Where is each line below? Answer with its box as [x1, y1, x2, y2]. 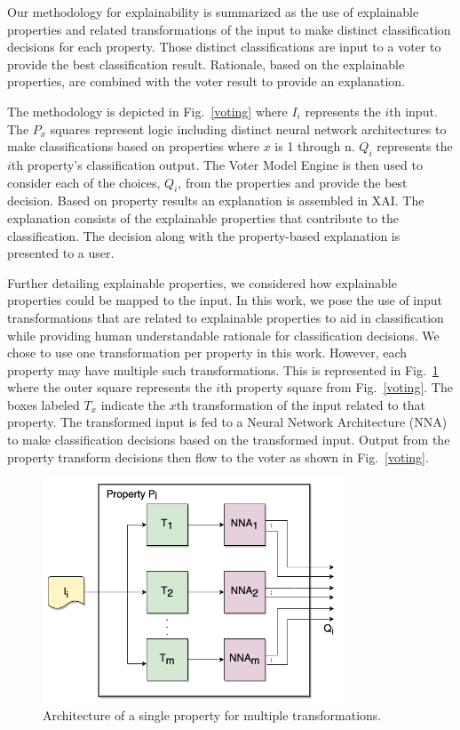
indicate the [100, 395, 165, 413]
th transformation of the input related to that [176, 395, 425, 413]
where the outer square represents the [7, 378, 212, 397]
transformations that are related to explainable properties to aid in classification [7, 308, 444, 326]
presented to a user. [7, 244, 115, 262]
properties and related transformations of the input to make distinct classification [7, 20, 451, 38]
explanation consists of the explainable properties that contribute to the [7, 208, 400, 227]
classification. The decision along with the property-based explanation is [7, 226, 401, 245]
